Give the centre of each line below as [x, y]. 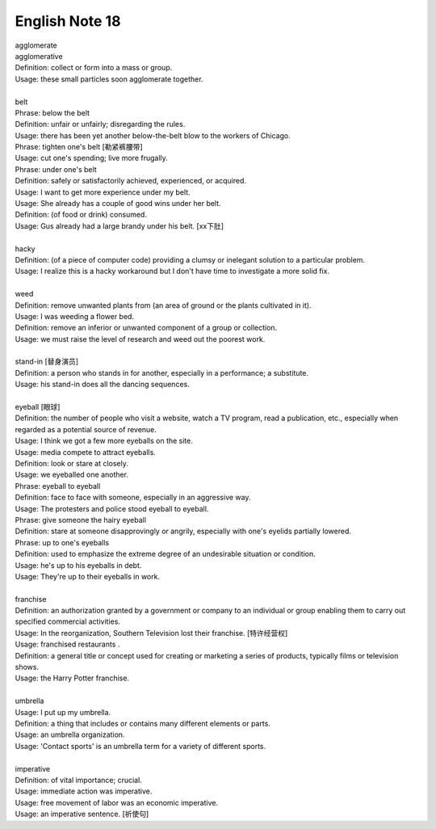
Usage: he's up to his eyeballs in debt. [78, 565]
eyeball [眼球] [38, 407]
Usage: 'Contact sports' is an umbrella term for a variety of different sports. [140, 746]
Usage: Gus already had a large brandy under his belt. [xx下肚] [119, 225]
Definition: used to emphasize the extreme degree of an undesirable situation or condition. [166, 554]
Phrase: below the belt [52, 112]
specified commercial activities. [68, 621]
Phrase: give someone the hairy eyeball [81, 520]
